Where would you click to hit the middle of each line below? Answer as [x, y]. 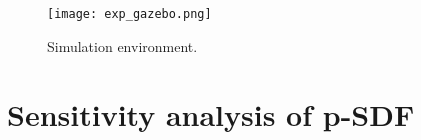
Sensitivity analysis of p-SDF [211, 114]
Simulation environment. [122, 45]
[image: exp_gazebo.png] [129, 14]
